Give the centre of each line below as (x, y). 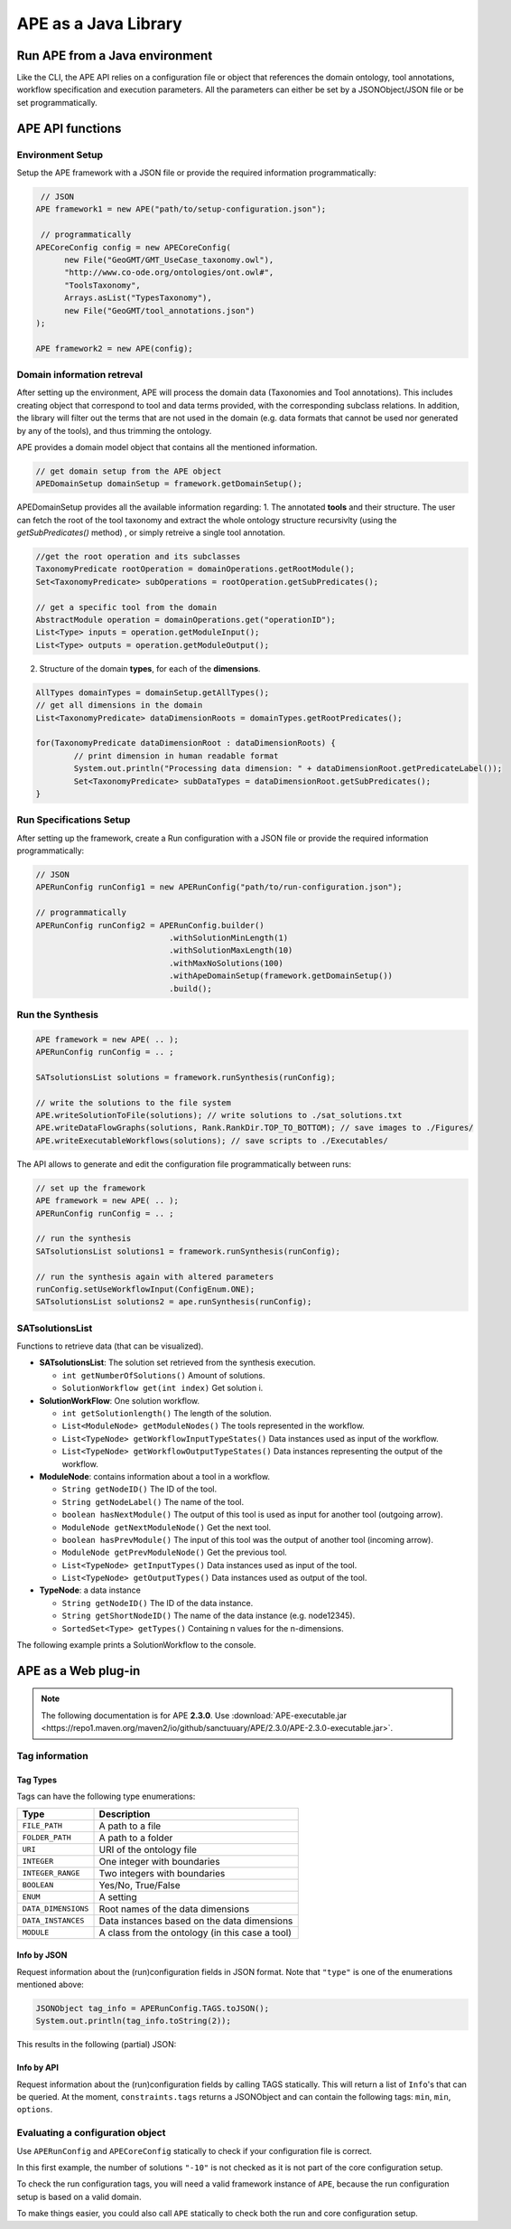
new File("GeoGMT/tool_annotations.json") (160, 310)
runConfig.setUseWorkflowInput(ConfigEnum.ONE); (145, 1289)
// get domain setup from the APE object (129, 471)
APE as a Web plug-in (79, 1671)
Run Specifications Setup (74, 820)
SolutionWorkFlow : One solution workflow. (120, 1400)
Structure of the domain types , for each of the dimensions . (150, 668)
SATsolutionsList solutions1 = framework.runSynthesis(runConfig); (188, 1251)
